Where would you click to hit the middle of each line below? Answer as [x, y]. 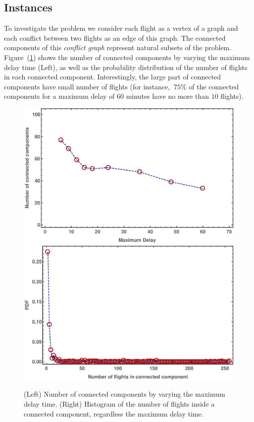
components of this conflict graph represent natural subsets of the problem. [118, 47]
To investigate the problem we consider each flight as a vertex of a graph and [121, 28]
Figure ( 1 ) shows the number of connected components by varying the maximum [127, 57]
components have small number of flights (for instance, [87, 86]
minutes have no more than [167, 96]
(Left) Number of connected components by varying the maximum [125, 394]
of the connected [214, 86]
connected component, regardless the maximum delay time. [114, 413]
